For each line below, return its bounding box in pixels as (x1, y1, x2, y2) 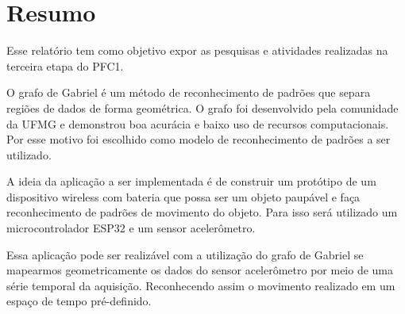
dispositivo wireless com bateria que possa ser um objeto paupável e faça (6, 188, 361, 205)
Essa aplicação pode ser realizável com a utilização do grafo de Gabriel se (6, 246, 364, 262)
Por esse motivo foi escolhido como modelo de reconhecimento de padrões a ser (6, 131, 391, 147)
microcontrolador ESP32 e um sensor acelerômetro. (6, 220, 256, 236)
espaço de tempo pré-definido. (6, 293, 152, 309)
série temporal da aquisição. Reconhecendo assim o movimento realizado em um (6, 277, 395, 293)
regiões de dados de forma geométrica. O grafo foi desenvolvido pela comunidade (6, 99, 399, 116)
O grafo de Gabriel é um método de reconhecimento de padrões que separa (6, 84, 371, 101)
